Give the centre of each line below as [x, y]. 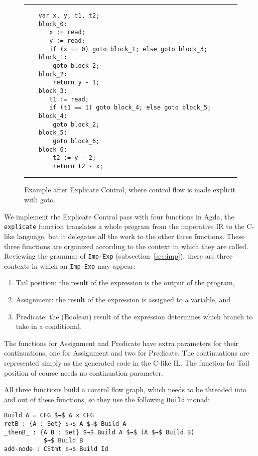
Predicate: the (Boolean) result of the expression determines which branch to [134, 316]
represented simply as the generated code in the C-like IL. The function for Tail [127, 362]
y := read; [67, 40]
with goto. [40, 200]
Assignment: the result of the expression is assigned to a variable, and [123, 299]
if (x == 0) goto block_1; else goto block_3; [128, 49]
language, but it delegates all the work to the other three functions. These [131, 236]
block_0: [53, 24]
